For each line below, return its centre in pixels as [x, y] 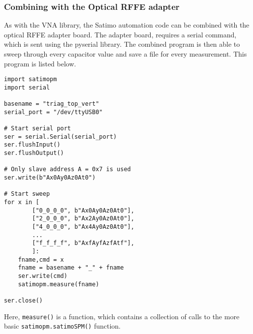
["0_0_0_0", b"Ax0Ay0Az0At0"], [83, 210]
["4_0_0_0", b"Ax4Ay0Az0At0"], [83, 227]
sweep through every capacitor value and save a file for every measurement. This [126, 54]
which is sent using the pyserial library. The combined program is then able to [122, 44]
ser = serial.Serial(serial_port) [61, 137]
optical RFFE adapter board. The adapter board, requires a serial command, [120, 34]
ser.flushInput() [32, 145]
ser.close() [23, 300]
